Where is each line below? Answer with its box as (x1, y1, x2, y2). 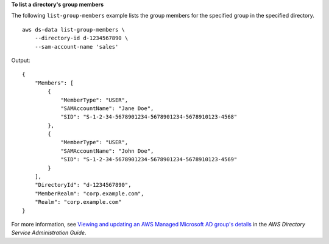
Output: (11, 57, 30, 64)
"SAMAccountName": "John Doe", (60, 147, 154, 155)
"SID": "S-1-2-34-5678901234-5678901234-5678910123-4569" (60, 156, 238, 163)
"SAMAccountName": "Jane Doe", (60, 105, 154, 112)
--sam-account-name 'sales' (34, 43, 119, 50)
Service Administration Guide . (11, 229, 87, 237)
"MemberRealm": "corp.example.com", (34, 190, 144, 197)
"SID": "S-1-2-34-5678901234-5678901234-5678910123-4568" (60, 113, 238, 120)
